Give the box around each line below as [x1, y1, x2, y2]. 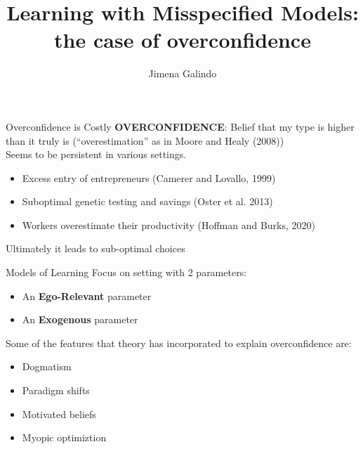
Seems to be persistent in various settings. [6, 147, 187, 162]
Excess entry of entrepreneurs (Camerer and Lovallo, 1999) [22, 170, 276, 185]
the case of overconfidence [54, 25, 311, 54]
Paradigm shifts [22, 383, 90, 398]
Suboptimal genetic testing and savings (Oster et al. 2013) [22, 194, 273, 209]
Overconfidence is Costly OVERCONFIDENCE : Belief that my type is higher [6, 119, 355, 134]
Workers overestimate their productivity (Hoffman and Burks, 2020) [22, 217, 315, 232]
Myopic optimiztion [22, 430, 107, 445]
